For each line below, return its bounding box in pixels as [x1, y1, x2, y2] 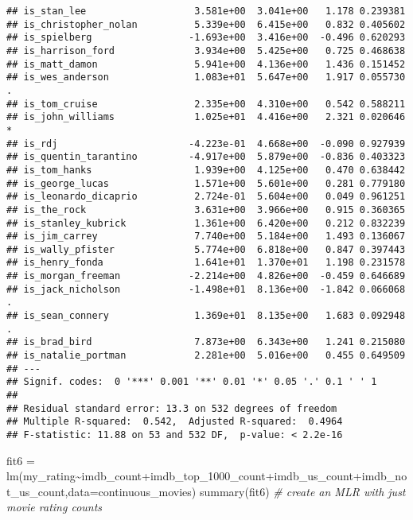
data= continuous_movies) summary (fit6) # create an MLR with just [68, 483, 406, 499]
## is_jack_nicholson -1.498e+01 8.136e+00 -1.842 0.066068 [6, 283, 406, 295]
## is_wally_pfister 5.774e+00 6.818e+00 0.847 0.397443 [6, 243, 406, 255]
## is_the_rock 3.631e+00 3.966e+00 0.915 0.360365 [6, 204, 406, 215]
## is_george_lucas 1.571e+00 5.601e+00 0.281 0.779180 [6, 177, 406, 189]
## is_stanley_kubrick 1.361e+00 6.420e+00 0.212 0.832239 [6, 217, 406, 229]
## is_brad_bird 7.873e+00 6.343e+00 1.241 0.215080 [6, 336, 406, 348]
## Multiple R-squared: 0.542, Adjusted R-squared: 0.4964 [6, 416, 343, 428]
